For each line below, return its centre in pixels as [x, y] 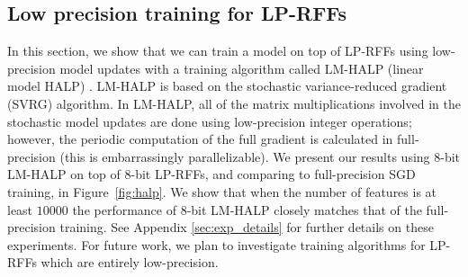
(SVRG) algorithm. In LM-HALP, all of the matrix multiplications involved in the [234, 103]
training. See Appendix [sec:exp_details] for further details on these [247, 227]
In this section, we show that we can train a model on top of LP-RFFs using [218, 51]
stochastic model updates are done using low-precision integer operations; [210, 121]
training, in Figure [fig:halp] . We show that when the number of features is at [222, 191]
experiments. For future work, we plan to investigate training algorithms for [216, 244]
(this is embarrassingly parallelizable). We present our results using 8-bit [260, 156]
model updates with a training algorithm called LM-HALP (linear [242, 68]
